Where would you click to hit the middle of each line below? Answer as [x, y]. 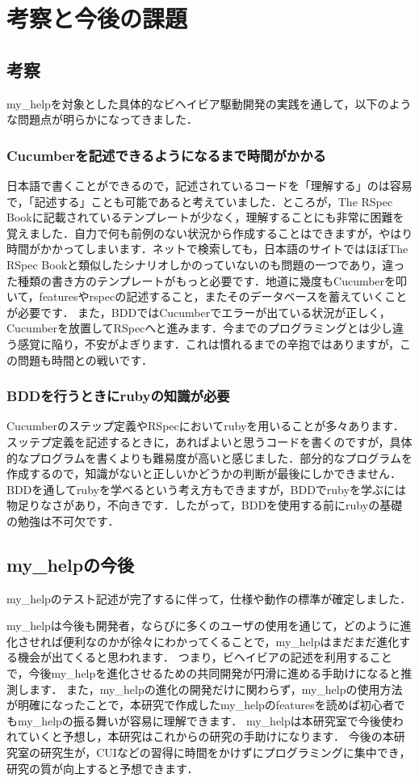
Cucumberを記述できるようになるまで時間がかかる [166, 155]
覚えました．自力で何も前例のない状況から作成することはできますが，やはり [210, 232]
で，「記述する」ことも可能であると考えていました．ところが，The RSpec [200, 201]
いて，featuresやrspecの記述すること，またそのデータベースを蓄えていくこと [207, 296]
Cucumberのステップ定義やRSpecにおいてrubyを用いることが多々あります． [205, 426]
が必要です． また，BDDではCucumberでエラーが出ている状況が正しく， [199, 312]
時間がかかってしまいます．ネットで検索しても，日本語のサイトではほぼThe [207, 249]
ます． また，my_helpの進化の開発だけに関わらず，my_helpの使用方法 [216, 689]
